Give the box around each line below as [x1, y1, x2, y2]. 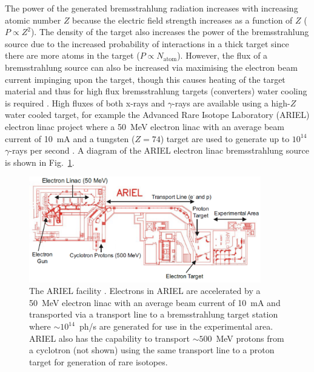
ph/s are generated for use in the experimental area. [79, 320, 273, 333]
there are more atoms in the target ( [5, 49, 140, 62]
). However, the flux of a [177, 49, 268, 62]
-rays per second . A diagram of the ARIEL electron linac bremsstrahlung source [9, 144, 309, 157]
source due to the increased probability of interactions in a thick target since [5, 37, 289, 50]
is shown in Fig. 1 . [5, 155, 75, 168]
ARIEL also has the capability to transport [29, 331, 190, 344]
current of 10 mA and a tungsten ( [5, 132, 135, 145]
